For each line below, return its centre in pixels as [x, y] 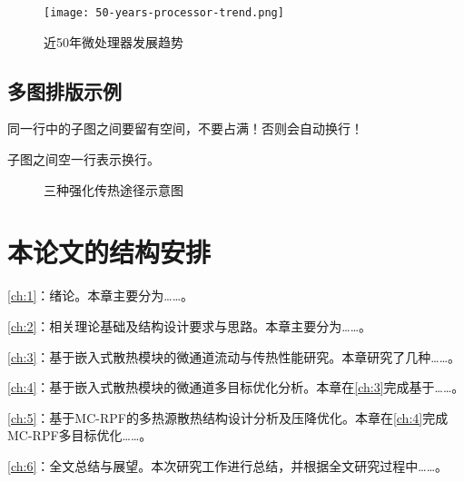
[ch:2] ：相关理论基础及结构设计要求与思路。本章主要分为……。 [190, 325]
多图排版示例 [64, 90]
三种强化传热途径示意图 [114, 189]
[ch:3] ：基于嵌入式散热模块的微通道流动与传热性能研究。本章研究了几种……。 [234, 356]
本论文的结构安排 [109, 252]
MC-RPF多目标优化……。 [80, 435]
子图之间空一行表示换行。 [84, 159]
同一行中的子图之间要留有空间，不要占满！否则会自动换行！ [185, 128]
